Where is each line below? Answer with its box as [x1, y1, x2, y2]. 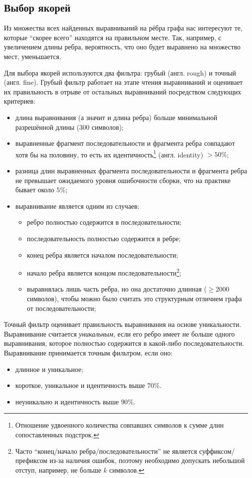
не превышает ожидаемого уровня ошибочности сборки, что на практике [15, 175, 231, 185]
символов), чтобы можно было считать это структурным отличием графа [27, 293, 242, 303]
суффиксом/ [199, 446, 235, 456]
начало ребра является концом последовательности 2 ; [27, 266, 182, 278]
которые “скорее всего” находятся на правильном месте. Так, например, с [4, 32, 221, 42]
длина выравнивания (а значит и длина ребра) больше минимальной [15, 112, 218, 122]
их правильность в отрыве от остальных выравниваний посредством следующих [4, 86, 241, 96]
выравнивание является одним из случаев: [15, 200, 140, 211]
